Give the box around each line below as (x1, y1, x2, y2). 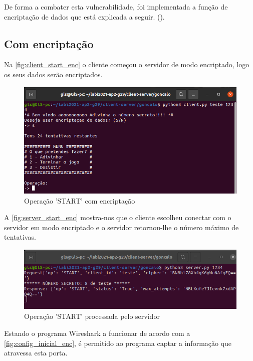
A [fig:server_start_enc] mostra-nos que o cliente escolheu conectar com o (4, 212, 231, 223)
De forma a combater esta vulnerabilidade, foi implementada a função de (4, 2, 228, 12)
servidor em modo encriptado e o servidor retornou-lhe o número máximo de (4, 222, 239, 232)
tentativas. (4, 232, 36, 242)
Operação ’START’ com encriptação (24, 195, 135, 206)
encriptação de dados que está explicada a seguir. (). (4, 11, 165, 22)
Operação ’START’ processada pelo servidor (24, 311, 160, 321)
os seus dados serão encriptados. (4, 69, 103, 79)
